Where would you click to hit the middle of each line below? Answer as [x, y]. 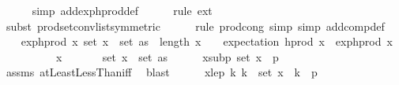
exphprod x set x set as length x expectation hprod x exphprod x [207, 41]
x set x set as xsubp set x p [167, 56]
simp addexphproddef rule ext [122, 10]
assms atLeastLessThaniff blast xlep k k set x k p [162, 72]
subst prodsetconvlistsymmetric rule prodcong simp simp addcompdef [195, 26]
